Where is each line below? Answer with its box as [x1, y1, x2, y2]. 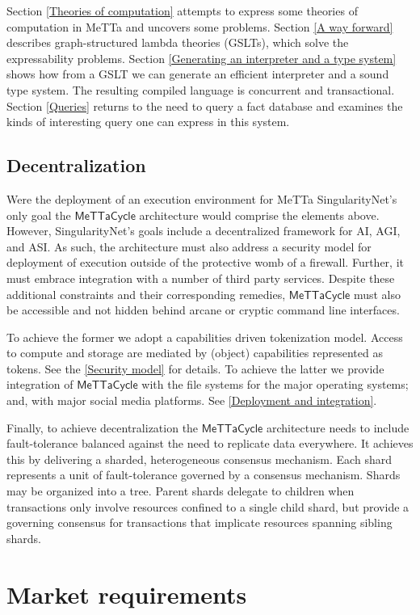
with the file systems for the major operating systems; [141, 376, 409, 393]
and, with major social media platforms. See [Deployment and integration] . [6, 392, 377, 409]
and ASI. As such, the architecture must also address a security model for [6, 238, 372, 255]
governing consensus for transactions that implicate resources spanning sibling [6, 514, 393, 531]
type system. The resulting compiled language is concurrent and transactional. [6, 81, 395, 98]
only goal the [6, 206, 71, 223]
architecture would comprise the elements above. [139, 206, 380, 223]
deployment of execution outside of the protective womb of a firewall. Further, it [6, 254, 404, 271]
